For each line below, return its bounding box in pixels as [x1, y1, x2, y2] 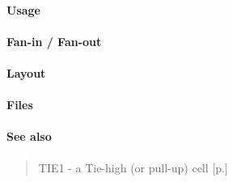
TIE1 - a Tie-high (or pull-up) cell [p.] [38, 159, 228, 176]
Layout [6, 64, 46, 81]
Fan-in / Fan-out [6, 32, 102, 49]
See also [6, 128, 52, 145]
